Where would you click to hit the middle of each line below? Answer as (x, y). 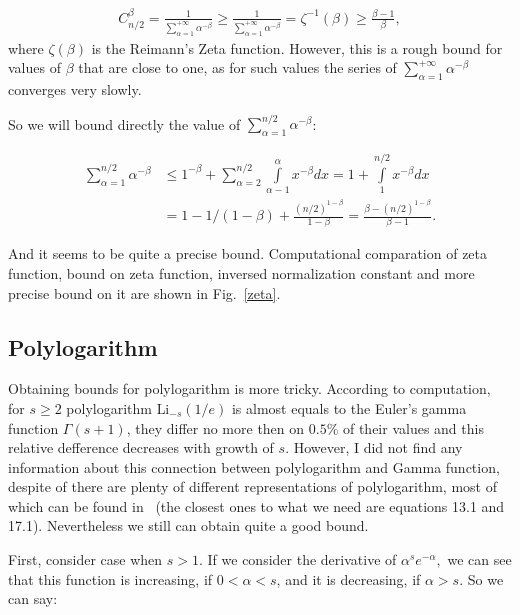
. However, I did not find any (374, 447)
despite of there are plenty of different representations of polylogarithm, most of (252, 486)
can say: (33, 598)
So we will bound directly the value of (124, 123)
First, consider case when (85, 559)
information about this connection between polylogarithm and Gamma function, (254, 466)
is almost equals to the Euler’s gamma (349, 407)
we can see (479, 559)
